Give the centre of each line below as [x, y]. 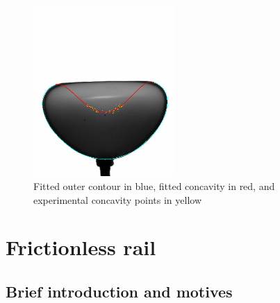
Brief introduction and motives [119, 291]
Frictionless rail [81, 247]
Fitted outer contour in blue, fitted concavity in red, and [154, 185]
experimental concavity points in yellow [118, 199]
